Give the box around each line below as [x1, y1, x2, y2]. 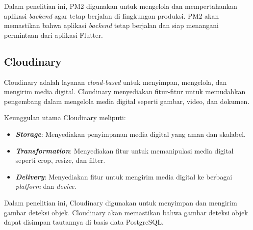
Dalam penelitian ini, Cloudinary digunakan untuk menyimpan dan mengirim [4, 197, 237, 207]
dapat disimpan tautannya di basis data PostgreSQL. [4, 217, 164, 227]
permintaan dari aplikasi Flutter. [4, 29, 103, 40]
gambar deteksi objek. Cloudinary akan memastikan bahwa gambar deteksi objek [4, 207, 248, 217]
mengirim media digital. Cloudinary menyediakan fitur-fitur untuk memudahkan [4, 86, 246, 97]
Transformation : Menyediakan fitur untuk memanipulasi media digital [15, 145, 234, 155]
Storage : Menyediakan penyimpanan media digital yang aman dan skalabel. [15, 128, 246, 139]
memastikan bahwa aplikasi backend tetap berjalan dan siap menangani [4, 20, 219, 30]
